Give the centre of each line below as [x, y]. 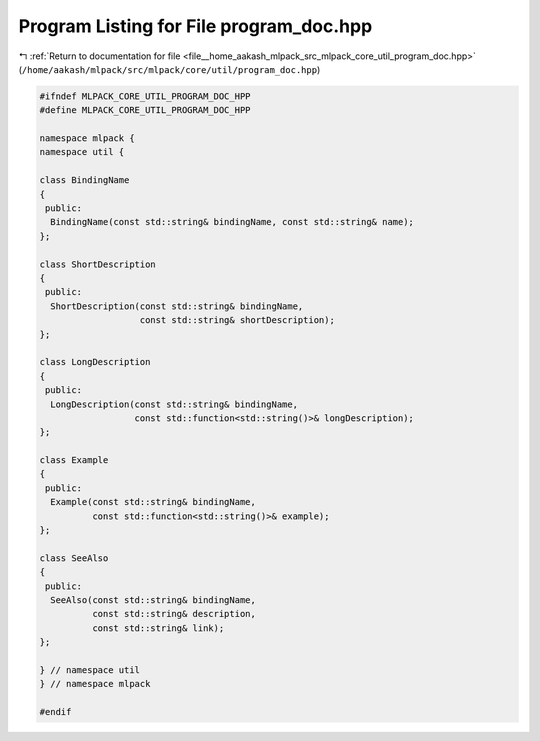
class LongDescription [95, 362]
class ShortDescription [98, 264]
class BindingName [84, 180]
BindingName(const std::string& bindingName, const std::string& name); [232, 222]
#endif [55, 712]
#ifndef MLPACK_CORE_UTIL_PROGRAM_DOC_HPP [145, 96]
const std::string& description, [174, 614]
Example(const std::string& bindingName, [153, 502]
